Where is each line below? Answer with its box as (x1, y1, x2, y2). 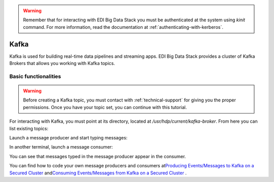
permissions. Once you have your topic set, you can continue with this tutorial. (23, 104, 187, 110)
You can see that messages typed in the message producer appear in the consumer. (9, 153, 186, 159)
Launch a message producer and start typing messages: (9, 134, 128, 140)
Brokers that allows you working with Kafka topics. (9, 60, 115, 66)
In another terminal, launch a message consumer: (9, 144, 113, 150)
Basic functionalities (9, 72, 61, 80)
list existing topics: (9, 125, 48, 131)
